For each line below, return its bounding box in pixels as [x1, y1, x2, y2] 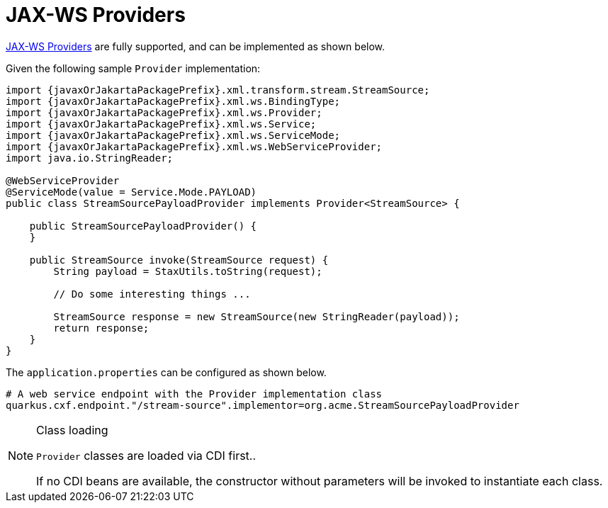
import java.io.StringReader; [6, 152, 174, 164]
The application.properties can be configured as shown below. [6, 366, 327, 378]
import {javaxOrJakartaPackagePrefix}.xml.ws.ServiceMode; [6, 129, 341, 141]
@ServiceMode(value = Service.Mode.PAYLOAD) [6, 186, 257, 198]
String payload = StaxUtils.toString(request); [53, 265, 322, 277]
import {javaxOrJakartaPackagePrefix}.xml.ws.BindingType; [6, 95, 341, 107]
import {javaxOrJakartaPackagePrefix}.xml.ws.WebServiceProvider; [6, 140, 383, 152]
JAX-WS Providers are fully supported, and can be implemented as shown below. [6, 40, 385, 52]
